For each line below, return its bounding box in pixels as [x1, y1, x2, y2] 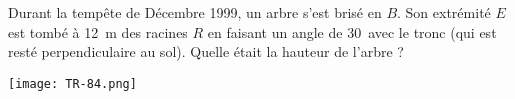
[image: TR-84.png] [8, 76, 137, 91]
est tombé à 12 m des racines [8, 21, 188, 42]
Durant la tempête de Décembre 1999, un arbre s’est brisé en [8, 2, 382, 22]
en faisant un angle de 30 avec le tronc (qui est [207, 21, 497, 42]
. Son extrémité [397, 2, 491, 22]
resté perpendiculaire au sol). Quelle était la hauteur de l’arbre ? [8, 41, 404, 62]
